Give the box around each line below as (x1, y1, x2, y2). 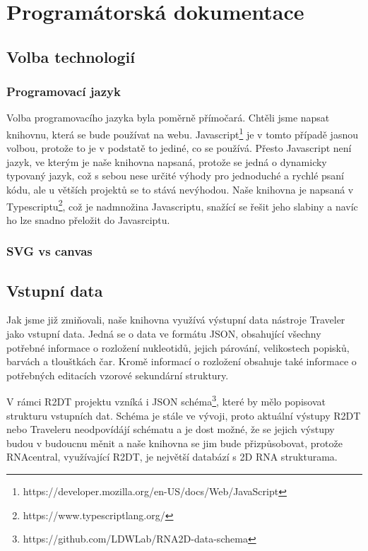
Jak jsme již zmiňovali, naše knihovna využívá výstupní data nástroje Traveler (6, 312, 345, 327)
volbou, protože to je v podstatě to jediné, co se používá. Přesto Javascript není (6, 141, 352, 155)
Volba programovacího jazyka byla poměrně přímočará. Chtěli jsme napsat (6, 110, 330, 125)
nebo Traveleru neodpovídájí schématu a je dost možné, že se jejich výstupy (6, 422, 335, 437)
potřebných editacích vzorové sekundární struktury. (6, 367, 229, 382)
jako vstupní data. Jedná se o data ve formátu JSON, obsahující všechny (6, 326, 321, 341)
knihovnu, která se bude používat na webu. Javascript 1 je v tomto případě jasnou (6, 124, 358, 141)
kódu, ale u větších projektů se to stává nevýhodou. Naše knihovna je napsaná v (6, 182, 354, 196)
